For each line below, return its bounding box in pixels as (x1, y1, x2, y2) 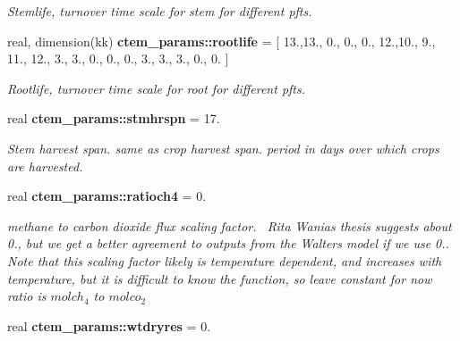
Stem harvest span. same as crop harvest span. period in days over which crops (7, 138, 439, 157)
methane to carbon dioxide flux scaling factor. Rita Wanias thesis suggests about (7, 216, 452, 235)
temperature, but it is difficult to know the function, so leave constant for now (7, 269, 432, 287)
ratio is (7, 287, 47, 305)
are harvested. (7, 156, 83, 175)
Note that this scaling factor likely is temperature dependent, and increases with (7, 251, 442, 270)
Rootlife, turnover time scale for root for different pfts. (7, 79, 306, 97)
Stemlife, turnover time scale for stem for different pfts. (7, 2, 312, 20)
